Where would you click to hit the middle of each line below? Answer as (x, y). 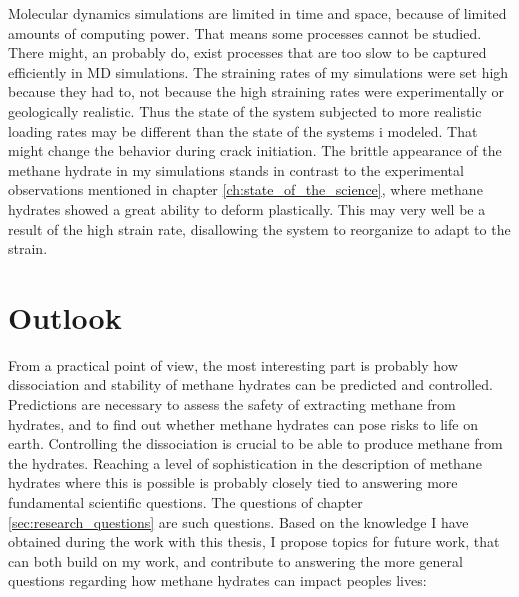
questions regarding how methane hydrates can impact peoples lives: (217, 580)
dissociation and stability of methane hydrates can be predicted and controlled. (251, 384)
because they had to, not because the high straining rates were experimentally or (256, 91)
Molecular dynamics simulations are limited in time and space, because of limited (257, 13)
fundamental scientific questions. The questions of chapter (185, 502)
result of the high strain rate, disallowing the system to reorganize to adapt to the (259, 228)
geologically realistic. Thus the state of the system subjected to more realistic (245, 110)
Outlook (65, 316)
